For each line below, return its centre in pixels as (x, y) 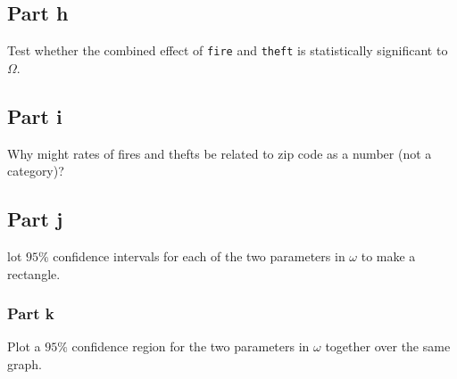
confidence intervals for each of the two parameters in (199, 256)
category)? (36, 171)
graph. (25, 364)
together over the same (388, 346)
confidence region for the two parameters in (191, 346)
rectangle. (34, 273)
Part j (35, 219)
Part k (31, 313)
